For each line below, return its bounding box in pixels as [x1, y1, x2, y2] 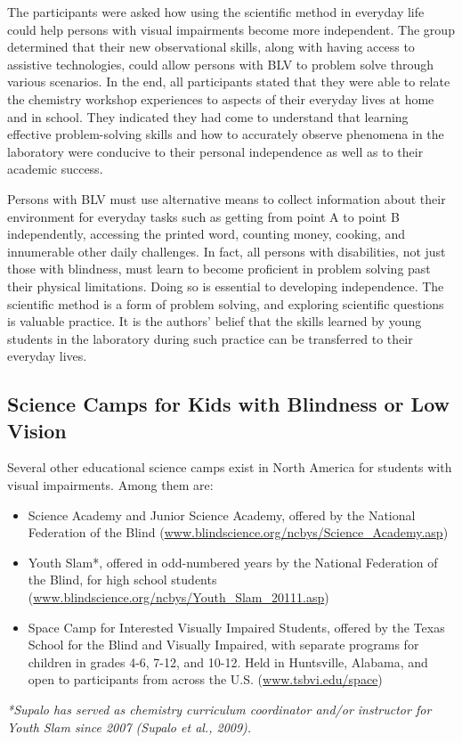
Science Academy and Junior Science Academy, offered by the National [28, 505, 416, 524]
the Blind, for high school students [28, 570, 217, 589]
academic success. [7, 159, 103, 178]
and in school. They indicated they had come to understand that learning [7, 107, 409, 126]
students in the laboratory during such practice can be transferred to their [7, 329, 413, 347]
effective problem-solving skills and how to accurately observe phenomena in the [7, 125, 444, 143]
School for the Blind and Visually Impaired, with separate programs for [28, 635, 419, 654]
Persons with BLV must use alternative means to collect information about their [7, 189, 446, 208]
